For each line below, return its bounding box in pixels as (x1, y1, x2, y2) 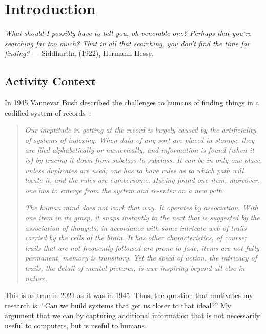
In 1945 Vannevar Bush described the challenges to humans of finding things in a (5, 97, 259, 108)
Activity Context (5, 73, 96, 89)
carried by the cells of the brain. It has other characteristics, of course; (25, 232, 247, 243)
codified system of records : (5, 107, 91, 118)
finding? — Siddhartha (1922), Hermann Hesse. (5, 48, 154, 59)
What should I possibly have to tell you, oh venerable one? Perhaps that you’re (5, 28, 252, 39)
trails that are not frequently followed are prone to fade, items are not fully (25, 242, 259, 253)
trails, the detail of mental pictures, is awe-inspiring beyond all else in (25, 263, 245, 273)
